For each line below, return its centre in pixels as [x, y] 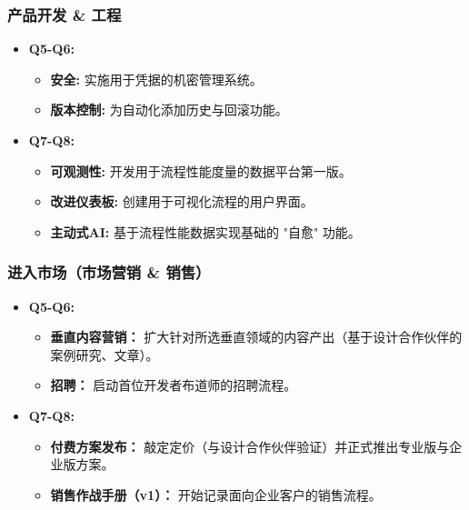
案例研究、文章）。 [105, 354]
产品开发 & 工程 [65, 14]
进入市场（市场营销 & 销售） [109, 272]
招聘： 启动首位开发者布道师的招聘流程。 [174, 385]
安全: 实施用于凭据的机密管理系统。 [156, 79]
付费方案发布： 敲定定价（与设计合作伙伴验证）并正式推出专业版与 [250, 446]
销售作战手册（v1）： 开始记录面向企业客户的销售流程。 [216, 494]
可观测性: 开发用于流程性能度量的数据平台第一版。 [201, 170]
